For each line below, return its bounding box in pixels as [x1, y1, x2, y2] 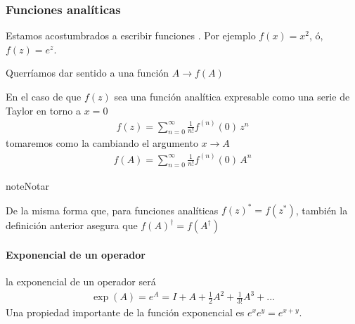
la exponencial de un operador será [6, 274, 156, 289]
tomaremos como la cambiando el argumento [6, 136, 198, 150]
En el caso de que [6, 89, 82, 103]
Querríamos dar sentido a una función [6, 65, 169, 80]
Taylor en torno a [6, 103, 82, 117]
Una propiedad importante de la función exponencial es [6, 305, 245, 320]
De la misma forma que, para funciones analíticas [6, 202, 219, 217]
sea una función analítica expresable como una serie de [114, 89, 350, 103]
